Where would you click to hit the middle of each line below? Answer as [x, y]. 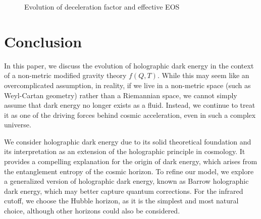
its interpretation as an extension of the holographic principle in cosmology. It [125, 151]
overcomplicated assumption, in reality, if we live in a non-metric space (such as [127, 85]
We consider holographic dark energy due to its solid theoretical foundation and [128, 141]
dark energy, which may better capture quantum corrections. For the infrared [124, 191]
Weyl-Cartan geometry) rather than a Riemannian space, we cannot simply [121, 95]
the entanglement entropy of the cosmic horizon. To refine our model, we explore [129, 171]
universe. [18, 125]
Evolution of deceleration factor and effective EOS [102, 7]
